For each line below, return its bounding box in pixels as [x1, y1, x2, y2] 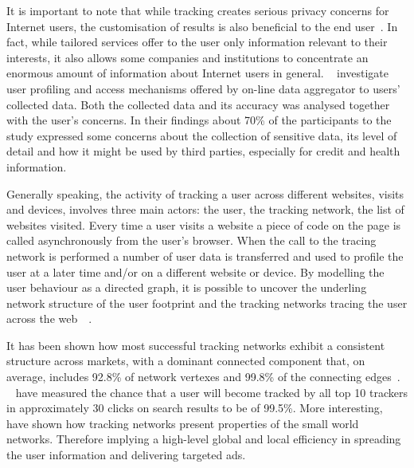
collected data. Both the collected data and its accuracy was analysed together [6, 96, 390, 112]
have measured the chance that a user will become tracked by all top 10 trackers [15, 383, 408, 400]
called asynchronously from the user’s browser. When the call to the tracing [6, 232, 377, 249]
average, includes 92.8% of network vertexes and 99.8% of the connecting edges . [6, 368, 400, 385]
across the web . [6, 310, 92, 327]
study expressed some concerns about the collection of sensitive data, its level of [6, 127, 397, 144]
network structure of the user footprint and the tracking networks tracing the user [6, 294, 408, 311]
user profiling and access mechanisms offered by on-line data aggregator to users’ [6, 80, 400, 96]
